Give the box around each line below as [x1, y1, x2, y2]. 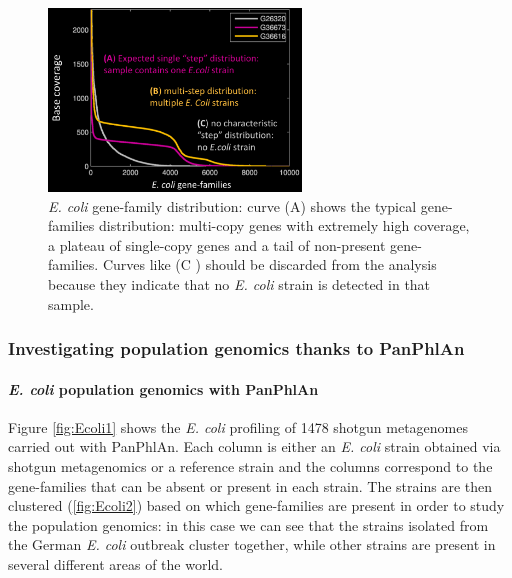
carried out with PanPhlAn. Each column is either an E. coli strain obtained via [8, 436, 501, 457]
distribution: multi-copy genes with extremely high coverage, [99, 215, 470, 236]
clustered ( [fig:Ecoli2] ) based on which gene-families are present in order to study [8, 495, 505, 516]
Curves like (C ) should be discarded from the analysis [102, 254, 437, 275]
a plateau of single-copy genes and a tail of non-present [48, 234, 386, 255]
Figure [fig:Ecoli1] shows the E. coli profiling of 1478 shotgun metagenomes [8, 416, 468, 437]
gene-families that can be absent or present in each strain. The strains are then [8, 475, 493, 496]
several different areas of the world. [8, 553, 223, 574]
